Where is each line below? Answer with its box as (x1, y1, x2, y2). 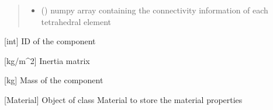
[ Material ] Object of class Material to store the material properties (4, 93, 243, 105)
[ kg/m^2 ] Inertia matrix (4, 54, 90, 66)
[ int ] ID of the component (4, 35, 96, 47)
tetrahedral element (41, 15, 112, 27)
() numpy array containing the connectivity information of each (41, 4, 268, 16)
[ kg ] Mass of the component (4, 74, 103, 86)
